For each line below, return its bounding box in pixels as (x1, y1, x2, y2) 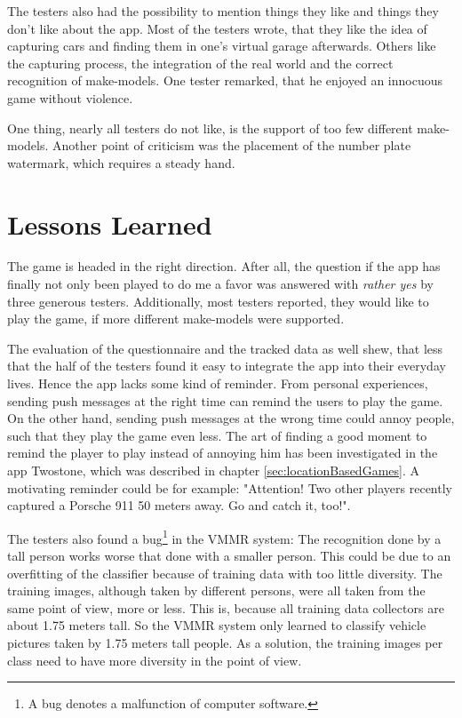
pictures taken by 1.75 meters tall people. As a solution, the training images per (7, 634, 443, 651)
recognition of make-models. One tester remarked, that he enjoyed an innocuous (7, 71, 442, 90)
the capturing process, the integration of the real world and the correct (7, 53, 394, 72)
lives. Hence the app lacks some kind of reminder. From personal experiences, (7, 374, 428, 393)
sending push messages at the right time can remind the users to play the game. (7, 391, 443, 410)
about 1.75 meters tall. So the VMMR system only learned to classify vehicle (7, 616, 426, 634)
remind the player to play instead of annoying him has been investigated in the (7, 443, 438, 462)
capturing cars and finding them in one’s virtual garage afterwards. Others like (7, 36, 436, 55)
